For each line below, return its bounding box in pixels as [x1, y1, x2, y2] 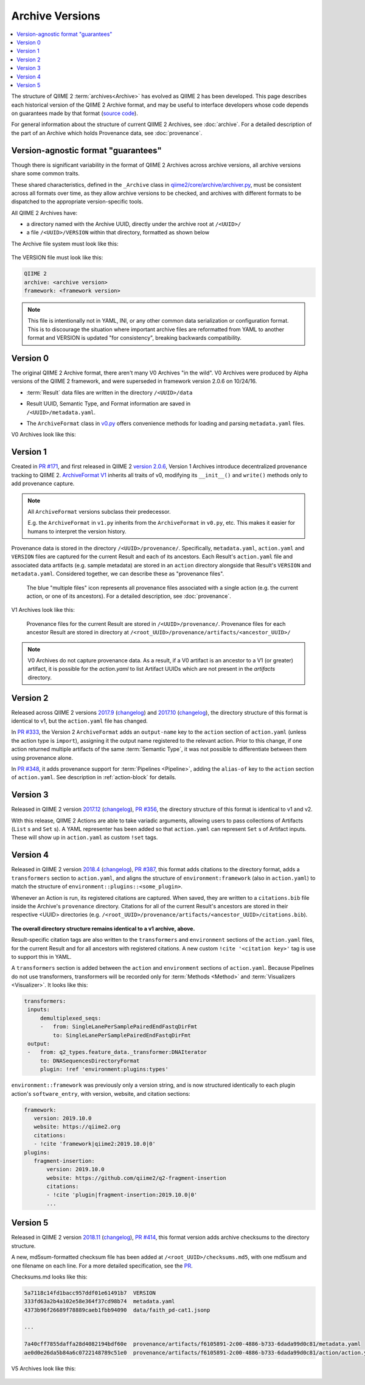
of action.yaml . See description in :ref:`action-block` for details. [11, 774, 176, 781]
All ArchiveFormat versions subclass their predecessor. [27, 508, 171, 515]
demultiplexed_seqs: [40, 1014, 102, 1022]
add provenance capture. [11, 480, 75, 487]
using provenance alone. [11, 754, 73, 761]
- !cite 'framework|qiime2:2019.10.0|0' [33, 1140, 156, 1148]
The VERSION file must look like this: [11, 254, 103, 261]
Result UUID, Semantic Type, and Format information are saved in [26, 400, 191, 407]
